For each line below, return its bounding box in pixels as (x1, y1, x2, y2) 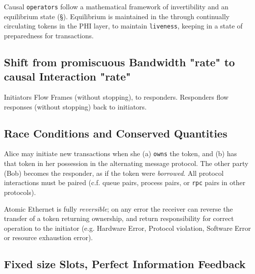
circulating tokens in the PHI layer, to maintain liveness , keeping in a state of (4, 21, 243, 31)
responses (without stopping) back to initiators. (4, 101, 147, 111)
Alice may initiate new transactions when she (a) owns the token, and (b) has (4, 148, 237, 159)
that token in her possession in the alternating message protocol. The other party (4, 158, 249, 168)
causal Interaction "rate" (4, 69, 131, 84)
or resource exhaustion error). (4, 232, 93, 243)
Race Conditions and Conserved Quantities (4, 125, 228, 140)
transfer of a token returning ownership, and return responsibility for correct (4, 213, 234, 223)
